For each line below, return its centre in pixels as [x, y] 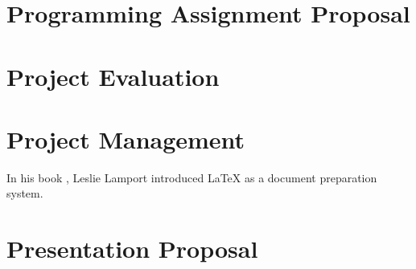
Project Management [126, 139]
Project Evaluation [113, 76]
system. [25, 193]
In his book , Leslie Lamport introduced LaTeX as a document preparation [192, 177]
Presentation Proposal [132, 249]
